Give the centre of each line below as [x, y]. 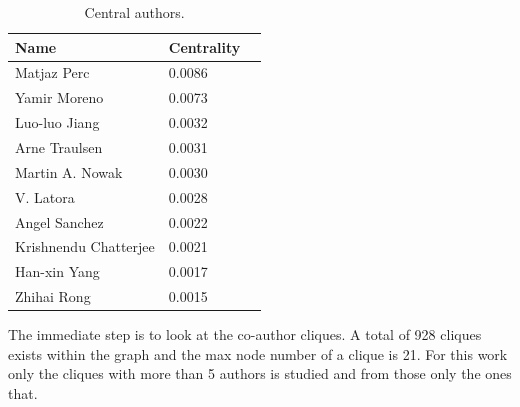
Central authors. [134, 12]
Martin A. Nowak [69, 171]
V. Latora [45, 196]
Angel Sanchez [59, 221]
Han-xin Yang [57, 271]
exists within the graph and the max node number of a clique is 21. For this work [258, 353]
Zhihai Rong [53, 296]
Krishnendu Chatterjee [85, 246]
